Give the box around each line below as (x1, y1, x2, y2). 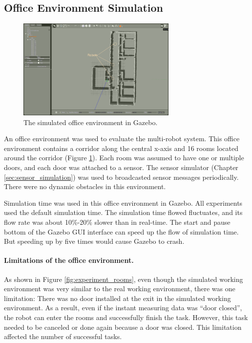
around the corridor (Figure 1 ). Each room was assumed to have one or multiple (4, 152, 244, 163)
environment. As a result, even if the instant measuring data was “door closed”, (4, 302, 242, 313)
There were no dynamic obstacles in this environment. (4, 181, 166, 192)
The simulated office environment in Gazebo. (23, 117, 158, 127)
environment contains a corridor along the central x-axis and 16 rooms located (4, 143, 238, 153)
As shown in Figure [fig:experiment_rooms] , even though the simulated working (4, 274, 243, 284)
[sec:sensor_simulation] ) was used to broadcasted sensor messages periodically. (4, 171, 239, 182)
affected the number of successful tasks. (4, 331, 122, 342)
